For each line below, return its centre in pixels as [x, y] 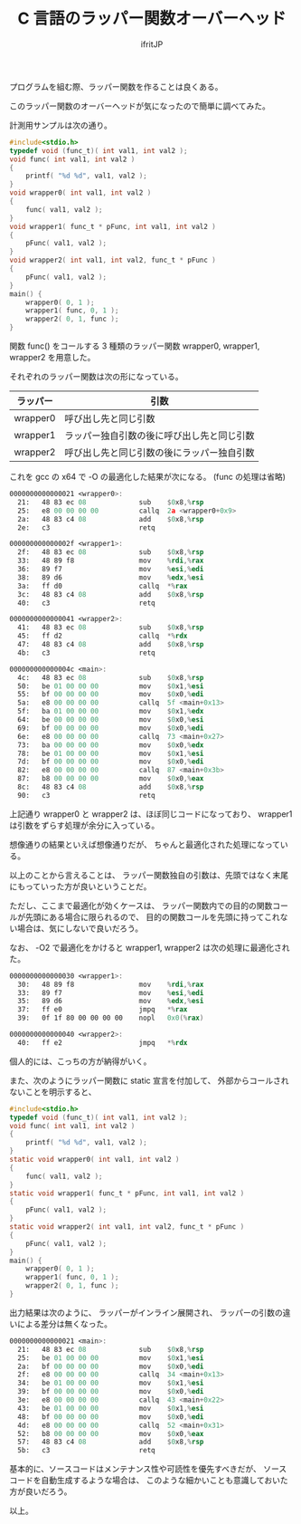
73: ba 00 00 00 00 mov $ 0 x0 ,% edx [111, 745]
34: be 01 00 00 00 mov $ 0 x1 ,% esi [111, 1383]
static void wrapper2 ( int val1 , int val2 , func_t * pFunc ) [127, 1227]
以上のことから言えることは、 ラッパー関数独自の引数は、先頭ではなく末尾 [149, 875]
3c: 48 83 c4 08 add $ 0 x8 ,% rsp [111, 594]
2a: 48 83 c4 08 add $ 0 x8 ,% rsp [111, 519]
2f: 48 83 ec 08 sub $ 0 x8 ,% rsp [111, 552]
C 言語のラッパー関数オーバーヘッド [152, 19]
